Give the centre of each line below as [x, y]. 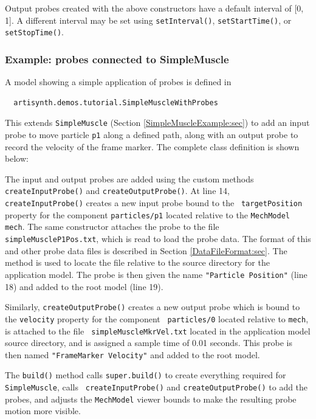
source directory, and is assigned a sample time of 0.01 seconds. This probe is [149, 343]
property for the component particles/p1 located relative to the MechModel [148, 214]
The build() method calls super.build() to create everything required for [146, 375]
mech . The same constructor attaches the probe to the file [112, 227]
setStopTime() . [34, 32]
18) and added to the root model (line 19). [84, 286]
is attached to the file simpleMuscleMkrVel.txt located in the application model [158, 331]
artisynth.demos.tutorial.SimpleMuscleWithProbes [116, 102]
